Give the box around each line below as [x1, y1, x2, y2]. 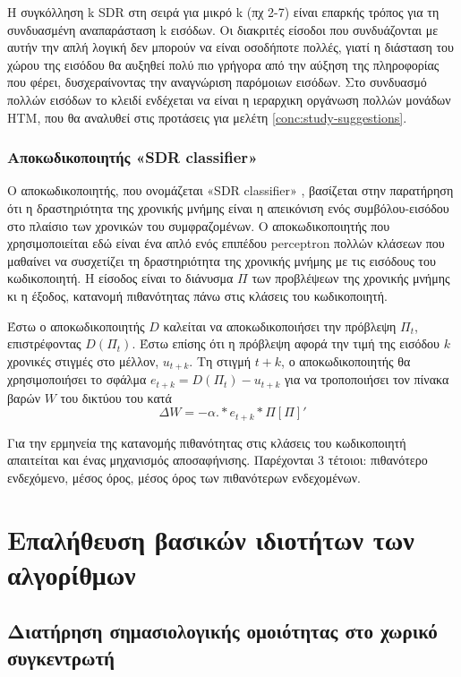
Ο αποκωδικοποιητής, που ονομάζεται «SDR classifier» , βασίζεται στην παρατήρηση [7, 181, 454, 200]
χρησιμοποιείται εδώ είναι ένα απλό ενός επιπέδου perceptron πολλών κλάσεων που [7, 234, 445, 253]
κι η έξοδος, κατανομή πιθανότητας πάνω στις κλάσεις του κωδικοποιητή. [7, 286, 388, 304]
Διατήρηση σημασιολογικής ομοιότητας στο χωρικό [7, 617, 438, 645]
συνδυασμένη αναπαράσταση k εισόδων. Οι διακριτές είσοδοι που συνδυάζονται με [7, 20, 439, 39]
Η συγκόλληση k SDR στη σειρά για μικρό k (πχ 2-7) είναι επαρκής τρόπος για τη [7, 3, 440, 21]
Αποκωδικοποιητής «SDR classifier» [7, 146, 258, 168]
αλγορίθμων [7, 555, 136, 592]
